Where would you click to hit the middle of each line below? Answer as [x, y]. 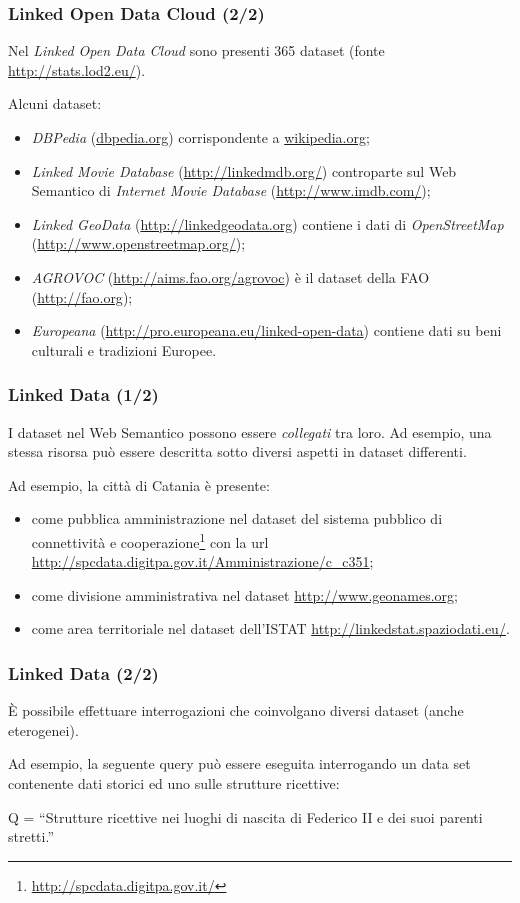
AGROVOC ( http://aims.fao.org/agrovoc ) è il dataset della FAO [230, 276]
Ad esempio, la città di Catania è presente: [139, 484]
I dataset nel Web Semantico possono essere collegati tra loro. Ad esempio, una [250, 431]
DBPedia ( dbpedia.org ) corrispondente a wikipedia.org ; [200, 137]
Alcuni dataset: [55, 103]
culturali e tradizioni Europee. [124, 349]
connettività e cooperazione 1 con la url [150, 540]
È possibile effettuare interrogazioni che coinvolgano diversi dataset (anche [236, 710]
